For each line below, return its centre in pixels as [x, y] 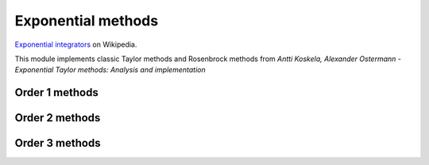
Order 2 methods [58, 118]
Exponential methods [87, 21]
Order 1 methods [56, 92]
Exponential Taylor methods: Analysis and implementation [110, 70]
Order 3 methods [58, 143]
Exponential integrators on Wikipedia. [76, 44]
